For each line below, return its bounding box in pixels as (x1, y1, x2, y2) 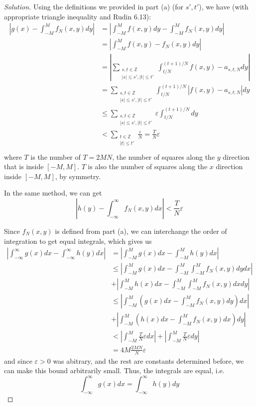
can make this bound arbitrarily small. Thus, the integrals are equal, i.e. (4, 365, 225, 376)
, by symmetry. (55, 171, 101, 181)
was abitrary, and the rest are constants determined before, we (53, 355, 244, 366)
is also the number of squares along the (88, 161, 208, 172)
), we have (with (199, 1, 249, 11)
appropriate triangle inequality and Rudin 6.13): (4, 11, 151, 21)
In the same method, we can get (4, 188, 102, 198)
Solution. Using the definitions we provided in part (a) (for (4, 1, 183, 11)
